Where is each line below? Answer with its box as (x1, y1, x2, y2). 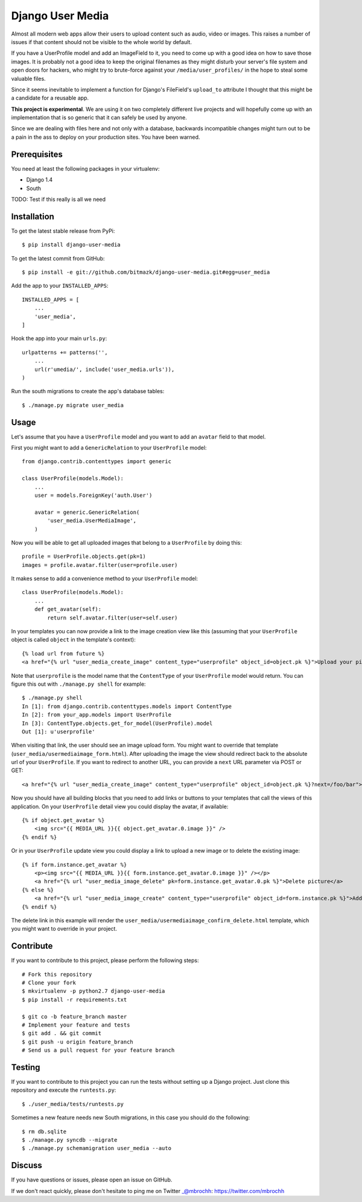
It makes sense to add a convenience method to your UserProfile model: (11, 575, 198, 582)
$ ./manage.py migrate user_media (22, 402, 124, 408)
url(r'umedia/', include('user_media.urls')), (34, 365, 175, 373)
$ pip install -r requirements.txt (22, 996, 127, 1003)
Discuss (11, 1160, 42, 1171)
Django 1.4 (26, 176, 53, 183)
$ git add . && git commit (22, 1030, 102, 1037)
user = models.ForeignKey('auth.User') (34, 492, 153, 499)
